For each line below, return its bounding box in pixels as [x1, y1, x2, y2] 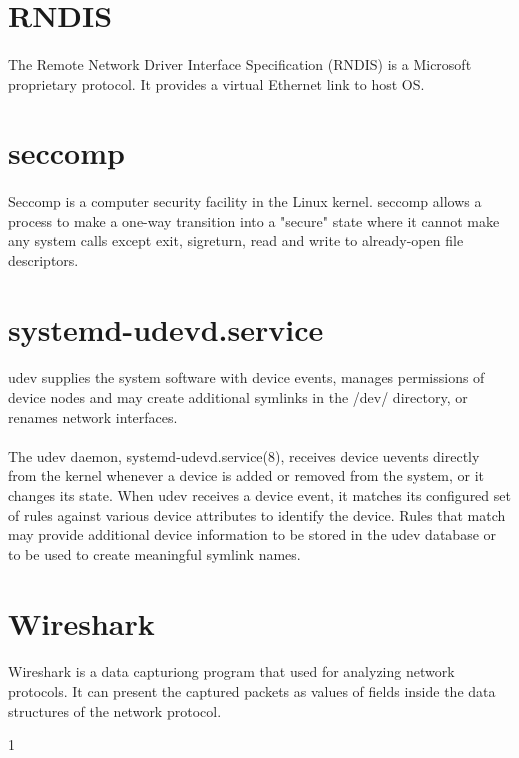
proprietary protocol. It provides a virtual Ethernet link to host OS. [8, 73, 425, 94]
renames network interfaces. [8, 406, 178, 427]
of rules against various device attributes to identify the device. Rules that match [8, 504, 506, 525]
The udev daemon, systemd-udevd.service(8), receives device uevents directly [8, 445, 480, 466]
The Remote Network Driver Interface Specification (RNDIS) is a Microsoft [8, 53, 472, 74]
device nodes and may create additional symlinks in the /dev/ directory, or [8, 387, 468, 408]
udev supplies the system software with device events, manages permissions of [8, 367, 485, 388]
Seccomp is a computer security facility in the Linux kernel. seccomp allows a [8, 191, 482, 212]
